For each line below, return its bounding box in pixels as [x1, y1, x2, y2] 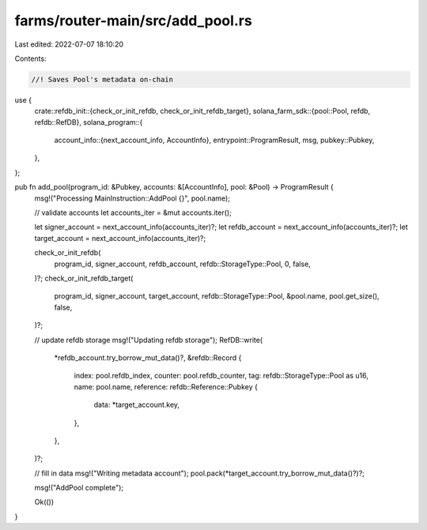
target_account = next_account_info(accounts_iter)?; [34, 233, 206, 242]
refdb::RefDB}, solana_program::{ [34, 117, 143, 126]
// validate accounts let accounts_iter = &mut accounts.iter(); [34, 208, 232, 217]
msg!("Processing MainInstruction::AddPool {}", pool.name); [34, 194, 231, 203]
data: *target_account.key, [93, 400, 180, 410]
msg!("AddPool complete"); [34, 483, 124, 493]
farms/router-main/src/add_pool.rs [14, 12, 252, 29]
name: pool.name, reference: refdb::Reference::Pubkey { [74, 382, 259, 391]
